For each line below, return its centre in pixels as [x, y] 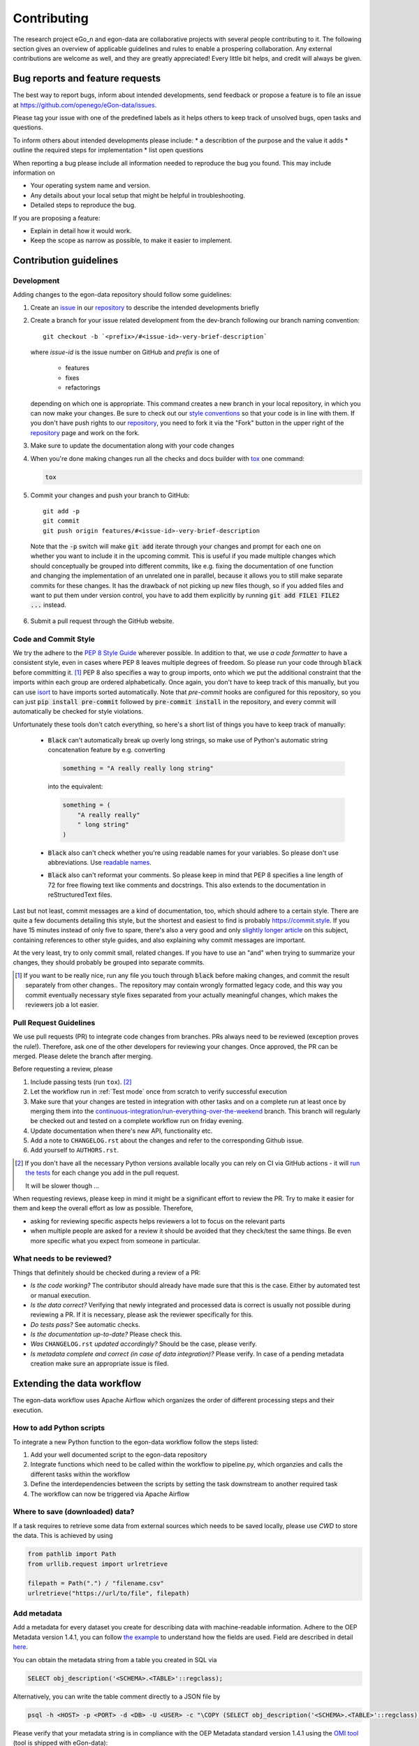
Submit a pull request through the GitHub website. [102, 621]
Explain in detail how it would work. [81, 230]
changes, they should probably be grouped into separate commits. [109, 962]
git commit [61, 521]
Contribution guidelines [66, 261]
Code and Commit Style [54, 639]
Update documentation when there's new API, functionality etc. [122, 1131]
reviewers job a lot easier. [62, 1005]
